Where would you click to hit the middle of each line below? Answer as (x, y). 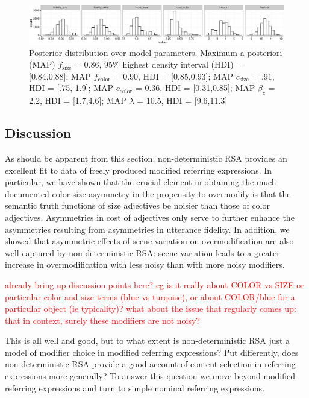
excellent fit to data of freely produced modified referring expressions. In (139, 170)
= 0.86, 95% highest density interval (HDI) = (159, 64)
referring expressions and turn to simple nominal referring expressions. (135, 387)
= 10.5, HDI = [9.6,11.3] (182, 100)
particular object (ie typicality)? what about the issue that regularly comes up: (151, 308)
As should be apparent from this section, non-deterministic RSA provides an (146, 158)
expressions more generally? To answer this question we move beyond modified (150, 376)
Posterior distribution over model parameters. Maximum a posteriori (156, 52)
